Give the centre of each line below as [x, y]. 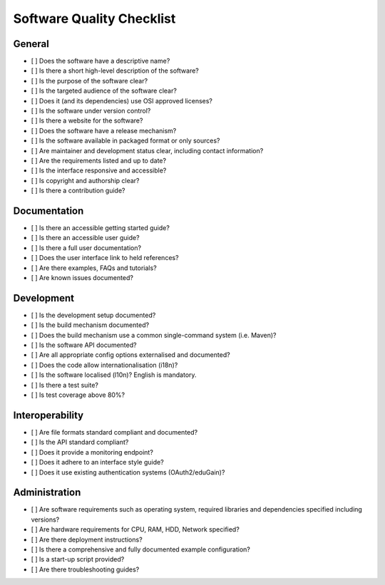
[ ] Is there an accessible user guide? [85, 238]
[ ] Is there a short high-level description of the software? [115, 71]
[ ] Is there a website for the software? [87, 120]
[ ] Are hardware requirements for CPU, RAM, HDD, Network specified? [135, 529]
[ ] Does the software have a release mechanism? [104, 130]
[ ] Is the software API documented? [84, 345]
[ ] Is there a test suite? [65, 385]
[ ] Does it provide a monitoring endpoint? [92, 452]
